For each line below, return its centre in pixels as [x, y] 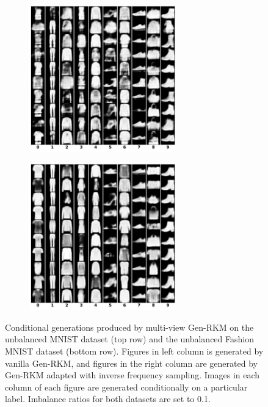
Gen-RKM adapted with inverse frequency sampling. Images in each [132, 375]
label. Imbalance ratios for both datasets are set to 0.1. [108, 399]
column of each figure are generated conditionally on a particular [126, 387]
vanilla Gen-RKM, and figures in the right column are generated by [131, 363]
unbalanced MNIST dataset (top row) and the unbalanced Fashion [129, 339]
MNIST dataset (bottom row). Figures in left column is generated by [134, 351]
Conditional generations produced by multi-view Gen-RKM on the [129, 327]
